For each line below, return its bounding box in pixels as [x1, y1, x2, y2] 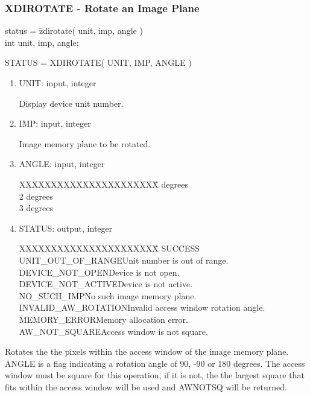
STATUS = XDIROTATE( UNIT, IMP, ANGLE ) [5, 56, 192, 69]
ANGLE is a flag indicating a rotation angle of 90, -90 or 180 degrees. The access [5, 357, 305, 369]
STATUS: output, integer [19, 221, 113, 234]
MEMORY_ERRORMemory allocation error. [19, 313, 188, 325]
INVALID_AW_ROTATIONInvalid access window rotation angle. [19, 301, 265, 314]
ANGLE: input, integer [19, 157, 105, 170]
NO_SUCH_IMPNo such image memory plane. [19, 289, 197, 302]
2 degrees [19, 189, 53, 202]
